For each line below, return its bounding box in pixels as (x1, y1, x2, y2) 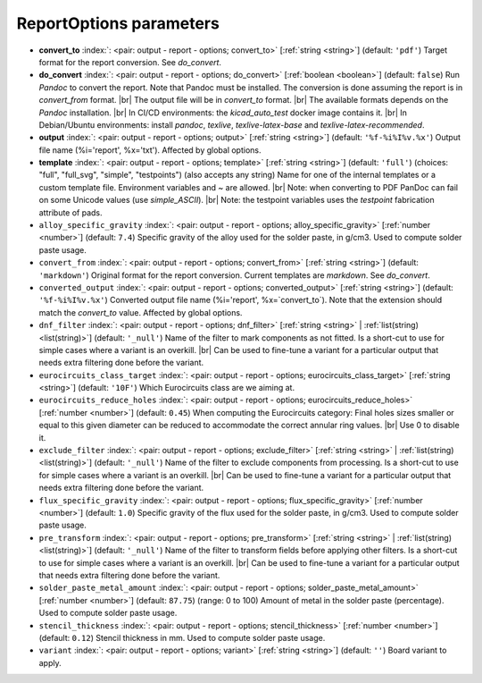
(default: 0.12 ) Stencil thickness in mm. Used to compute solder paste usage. (38, 632, 326, 643)
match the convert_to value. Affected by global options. (38, 307, 243, 317)
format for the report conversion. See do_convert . (38, 56, 222, 67)
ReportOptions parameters (16, 13, 220, 33)
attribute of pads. (38, 207, 103, 218)
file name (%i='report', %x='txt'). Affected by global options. (38, 144, 262, 156)
